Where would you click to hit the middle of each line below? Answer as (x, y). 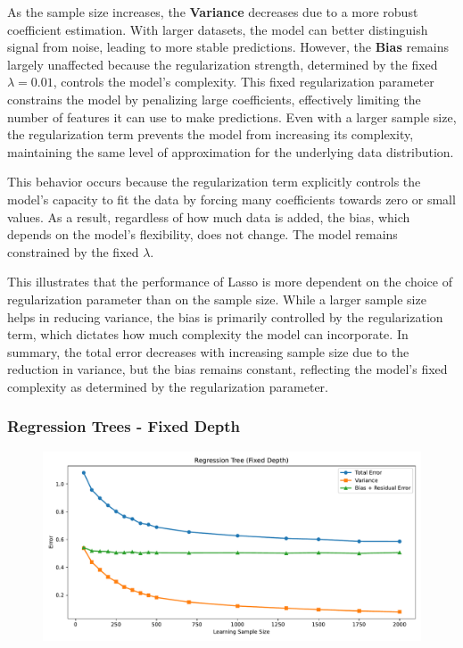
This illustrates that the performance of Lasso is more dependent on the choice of (230, 282)
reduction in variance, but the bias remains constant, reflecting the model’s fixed (227, 369)
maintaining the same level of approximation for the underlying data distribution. (231, 151)
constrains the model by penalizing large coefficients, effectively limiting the (214, 99)
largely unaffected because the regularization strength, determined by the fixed (223, 64)
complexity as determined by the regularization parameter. (168, 386)
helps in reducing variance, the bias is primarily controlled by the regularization (225, 316)
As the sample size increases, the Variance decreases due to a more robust (213, 12)
